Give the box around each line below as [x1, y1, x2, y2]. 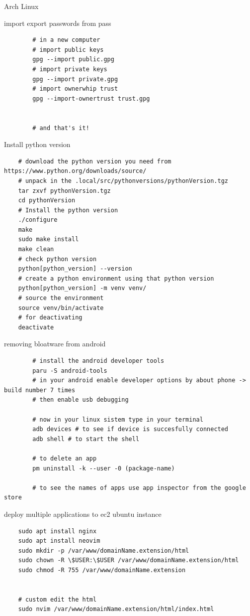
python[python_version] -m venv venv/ [18, 285, 147, 292]
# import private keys [32, 65, 107, 73]
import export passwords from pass [4, 17, 111, 28]
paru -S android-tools [32, 367, 107, 374]
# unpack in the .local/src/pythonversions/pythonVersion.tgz [18, 177, 229, 184]
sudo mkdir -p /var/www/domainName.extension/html [18, 547, 189, 554]
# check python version [18, 255, 97, 263]
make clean [18, 246, 54, 253]
